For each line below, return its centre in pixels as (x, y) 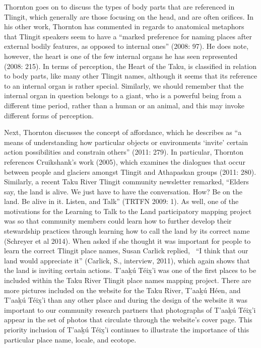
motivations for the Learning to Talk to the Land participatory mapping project (128, 211)
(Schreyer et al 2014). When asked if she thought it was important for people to (127, 240)
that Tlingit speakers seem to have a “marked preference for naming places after (128, 36)
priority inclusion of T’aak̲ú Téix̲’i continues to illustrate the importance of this (127, 329)
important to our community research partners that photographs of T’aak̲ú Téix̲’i (130, 309)
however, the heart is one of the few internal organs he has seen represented (121, 56)
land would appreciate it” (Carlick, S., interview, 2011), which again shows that (127, 260)
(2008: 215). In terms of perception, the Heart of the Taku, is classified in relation (130, 66)
